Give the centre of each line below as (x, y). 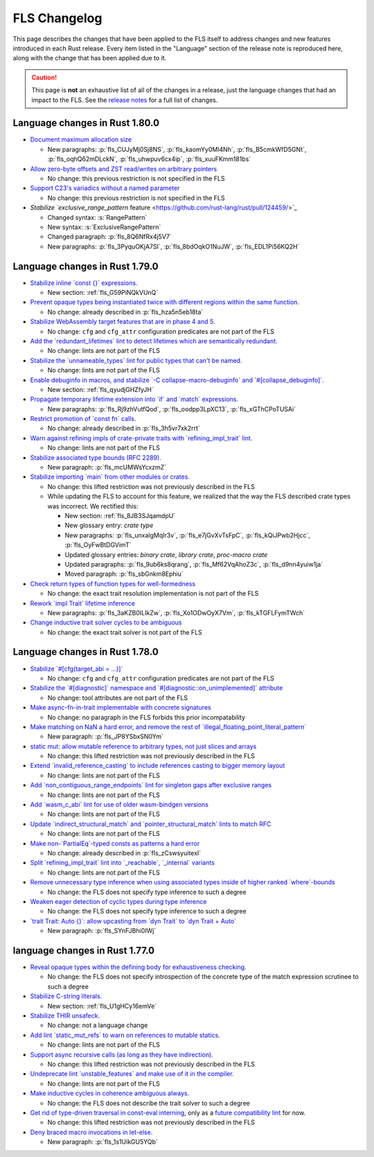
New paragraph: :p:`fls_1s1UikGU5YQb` (103, 1142)
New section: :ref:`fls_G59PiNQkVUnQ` (103, 292)
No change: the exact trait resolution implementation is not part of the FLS (153, 594)
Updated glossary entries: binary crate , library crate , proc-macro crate (166, 554)
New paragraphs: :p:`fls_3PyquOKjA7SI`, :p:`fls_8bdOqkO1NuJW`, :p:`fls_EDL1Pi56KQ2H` (173, 246)
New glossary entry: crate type (109, 525)
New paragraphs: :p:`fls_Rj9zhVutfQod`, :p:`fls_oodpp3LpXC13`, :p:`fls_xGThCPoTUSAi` (172, 409)
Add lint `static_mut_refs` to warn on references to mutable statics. (125, 1035)
